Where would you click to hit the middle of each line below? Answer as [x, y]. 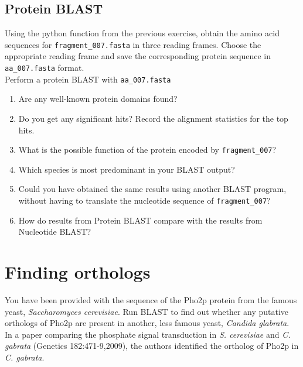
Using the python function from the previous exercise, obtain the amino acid [142, 33]
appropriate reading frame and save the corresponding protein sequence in [138, 56]
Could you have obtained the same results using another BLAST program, [152, 189]
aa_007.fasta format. [45, 68]
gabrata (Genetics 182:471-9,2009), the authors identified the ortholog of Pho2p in [152, 346]
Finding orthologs [78, 272]
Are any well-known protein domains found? [98, 99]
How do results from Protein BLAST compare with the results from [140, 220]
